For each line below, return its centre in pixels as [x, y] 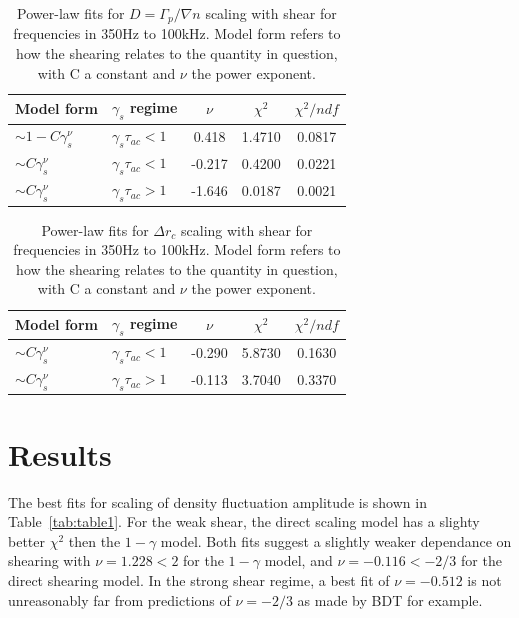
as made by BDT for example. [390, 599]
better [26, 540]
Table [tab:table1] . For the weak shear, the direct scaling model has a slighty [244, 521]
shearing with [49, 560]
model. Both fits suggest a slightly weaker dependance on [336, 540]
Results [60, 453]
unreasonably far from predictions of [119, 599]
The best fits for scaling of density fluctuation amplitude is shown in [217, 501]
